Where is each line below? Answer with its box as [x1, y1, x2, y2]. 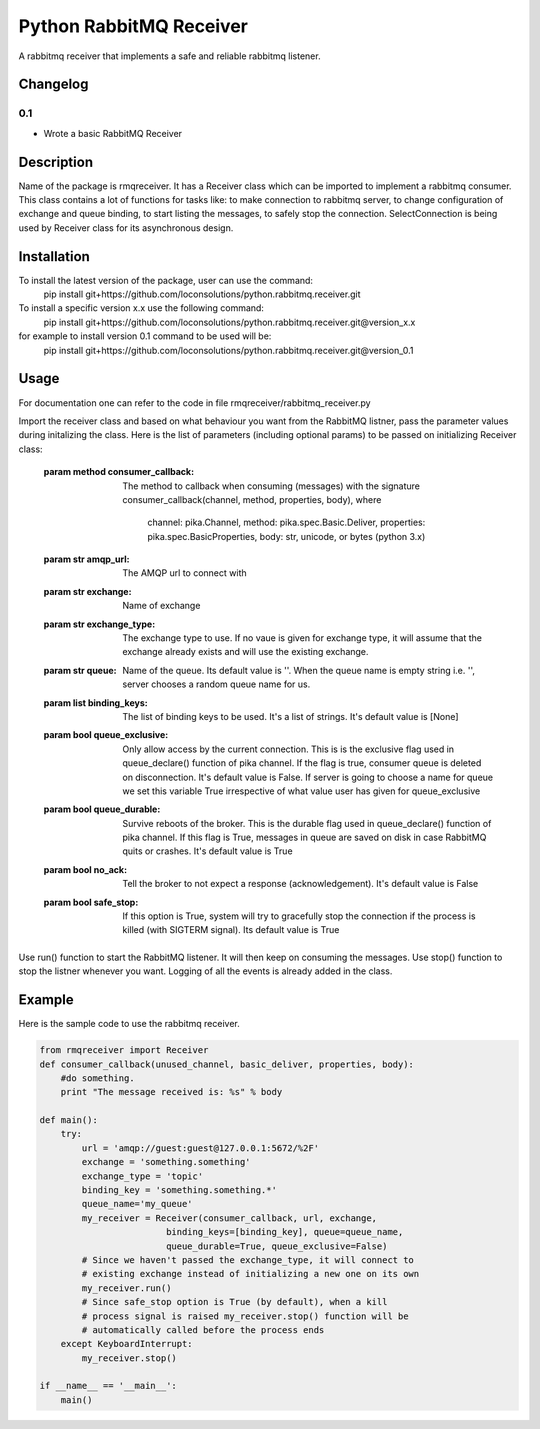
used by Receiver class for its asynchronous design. [18, 221, 234, 234]
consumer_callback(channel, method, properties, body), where [122, 493, 382, 505]
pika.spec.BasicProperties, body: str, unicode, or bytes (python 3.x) [147, 530, 426, 542]
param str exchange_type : [43, 618, 156, 630]
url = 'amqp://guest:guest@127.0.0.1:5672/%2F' [81, 1142, 320, 1154]
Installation [18, 248, 90, 265]
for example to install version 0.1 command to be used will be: [18, 330, 272, 342]
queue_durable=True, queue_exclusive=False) [165, 1240, 388, 1252]
